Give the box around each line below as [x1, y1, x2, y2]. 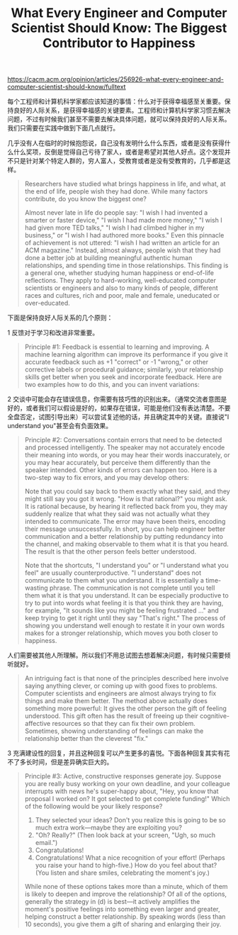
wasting [24, 583, 48, 593]
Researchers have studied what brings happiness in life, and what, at [24, 179, 226, 189]
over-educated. [24, 299, 71, 308]
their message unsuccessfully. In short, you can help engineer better [24, 525, 226, 533]
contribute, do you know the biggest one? [24, 195, 147, 203]
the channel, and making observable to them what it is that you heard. [24, 540, 229, 549]
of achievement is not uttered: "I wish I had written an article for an [24, 239, 220, 247]
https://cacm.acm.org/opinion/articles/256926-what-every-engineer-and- [7, 75, 225, 84]
